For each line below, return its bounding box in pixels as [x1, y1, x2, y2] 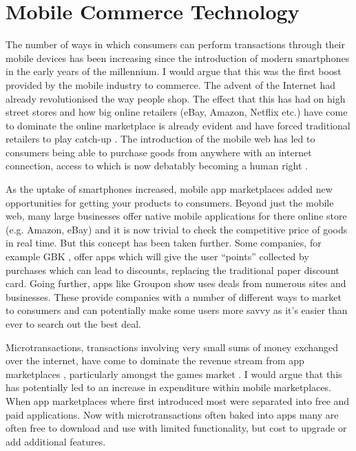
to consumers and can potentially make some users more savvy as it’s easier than [6, 303, 348, 317]
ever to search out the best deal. [6, 317, 141, 331]
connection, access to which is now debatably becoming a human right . [6, 158, 308, 173]
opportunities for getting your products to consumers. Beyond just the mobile [6, 195, 334, 209]
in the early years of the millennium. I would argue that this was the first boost [6, 64, 342, 78]
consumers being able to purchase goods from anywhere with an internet [6, 145, 312, 159]
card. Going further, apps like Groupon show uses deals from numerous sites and [6, 276, 346, 291]
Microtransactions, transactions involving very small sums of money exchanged [6, 339, 338, 354]
